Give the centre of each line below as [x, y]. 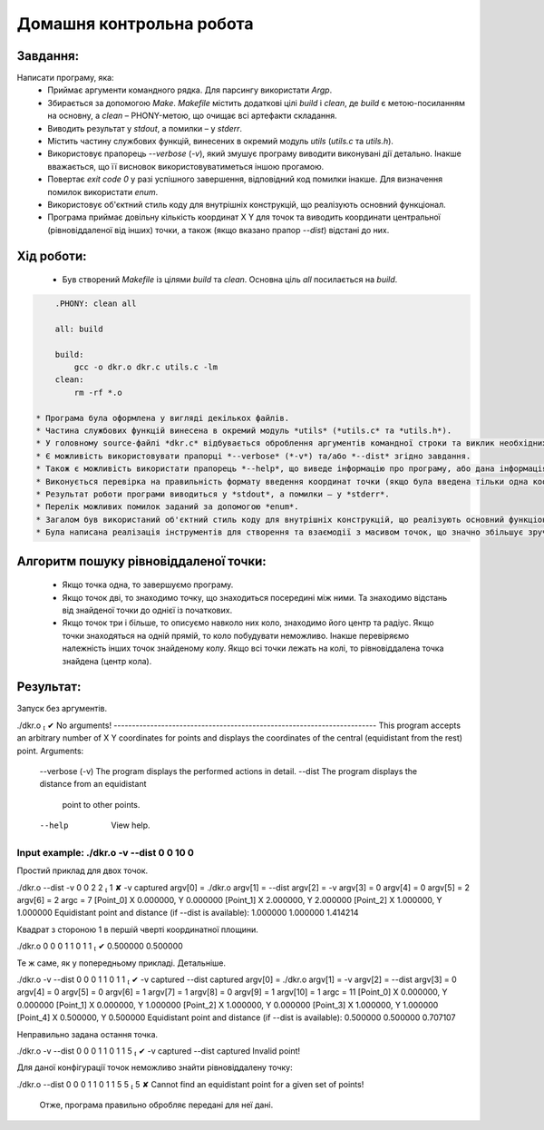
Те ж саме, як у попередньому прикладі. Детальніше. [121, 963]
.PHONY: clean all [96, 304]
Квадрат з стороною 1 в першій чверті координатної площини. [137, 929]
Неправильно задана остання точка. [87, 1034]
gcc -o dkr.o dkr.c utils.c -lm [146, 367]
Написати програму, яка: [65, 78]
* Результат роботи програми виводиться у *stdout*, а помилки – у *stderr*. [213, 494]
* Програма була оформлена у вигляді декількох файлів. [163, 418]
